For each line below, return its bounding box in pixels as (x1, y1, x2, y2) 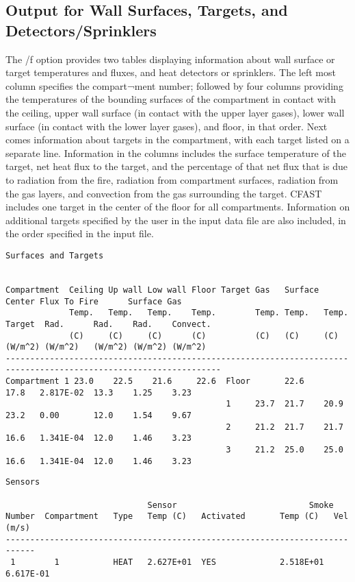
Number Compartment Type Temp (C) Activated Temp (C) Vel (5, 511, 349, 522)
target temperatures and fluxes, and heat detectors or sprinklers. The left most (5, 65, 336, 80)
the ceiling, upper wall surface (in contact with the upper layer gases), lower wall (5, 105, 345, 119)
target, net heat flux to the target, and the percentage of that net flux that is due (5, 159, 347, 173)
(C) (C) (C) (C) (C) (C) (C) (69, 330, 339, 341)
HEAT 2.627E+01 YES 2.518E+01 (113, 557, 324, 567)
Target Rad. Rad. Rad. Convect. (5, 319, 211, 329)
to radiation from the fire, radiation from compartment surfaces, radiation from (5, 172, 339, 186)
